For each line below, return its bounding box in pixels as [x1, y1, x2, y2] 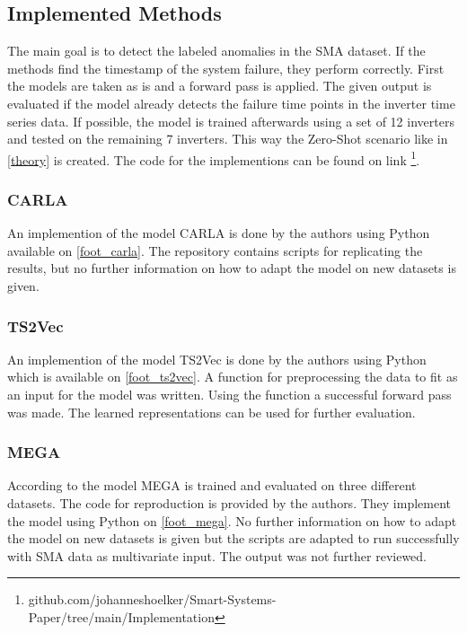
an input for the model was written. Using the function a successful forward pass [7, 385, 452, 404]
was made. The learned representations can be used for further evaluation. [7, 402, 416, 421]
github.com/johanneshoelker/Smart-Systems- [28, 590, 277, 609]
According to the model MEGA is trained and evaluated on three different [7, 476, 417, 495]
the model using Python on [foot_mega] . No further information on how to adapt [7, 511, 457, 530]
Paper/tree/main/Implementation [28, 607, 215, 626]
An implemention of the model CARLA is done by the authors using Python [7, 224, 430, 242]
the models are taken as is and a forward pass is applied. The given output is [7, 76, 432, 95]
